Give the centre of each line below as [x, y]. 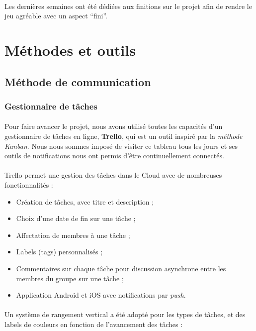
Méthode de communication [78, 81]
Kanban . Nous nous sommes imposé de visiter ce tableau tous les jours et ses [121, 146]
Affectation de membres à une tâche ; [73, 235]
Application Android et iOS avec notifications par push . [101, 295]
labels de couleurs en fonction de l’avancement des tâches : [94, 324]
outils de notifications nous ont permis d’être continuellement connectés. [114, 156]
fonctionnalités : [29, 184]
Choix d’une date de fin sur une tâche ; [76, 218]
